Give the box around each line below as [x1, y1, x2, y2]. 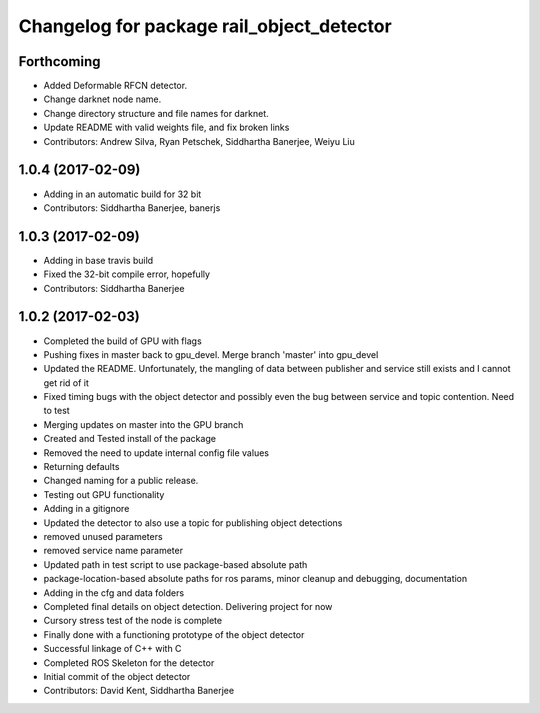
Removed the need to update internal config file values [43, 446, 270, 459]
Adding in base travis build [43, 254, 154, 266]
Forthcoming [18, 53, 101, 70]
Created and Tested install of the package [43, 433, 217, 445]
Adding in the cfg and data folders [43, 586, 185, 599]
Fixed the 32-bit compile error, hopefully [43, 268, 210, 280]
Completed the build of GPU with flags [43, 335, 202, 347]
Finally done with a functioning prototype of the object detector [43, 628, 305, 640]
